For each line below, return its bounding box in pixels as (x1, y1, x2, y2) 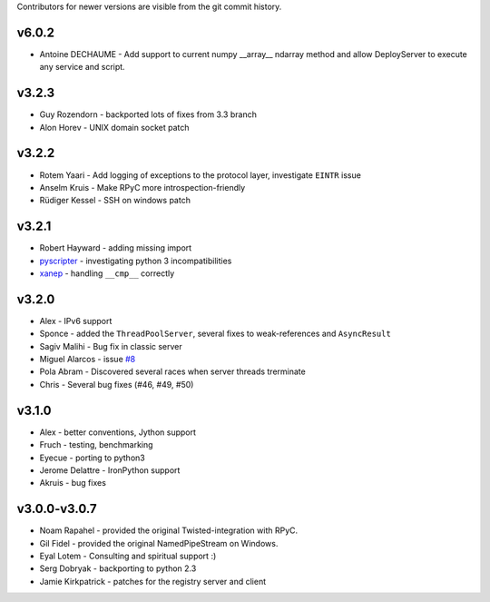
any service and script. (39, 62, 126, 73)
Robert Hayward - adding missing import (39, 242, 192, 253)
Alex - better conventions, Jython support (39, 427, 197, 438)
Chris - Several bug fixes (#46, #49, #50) (39, 379, 194, 390)
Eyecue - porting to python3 (39, 452, 145, 463)
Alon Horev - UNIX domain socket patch (39, 122, 190, 133)
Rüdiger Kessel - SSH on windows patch (39, 195, 191, 206)
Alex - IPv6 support (39, 315, 113, 326)
